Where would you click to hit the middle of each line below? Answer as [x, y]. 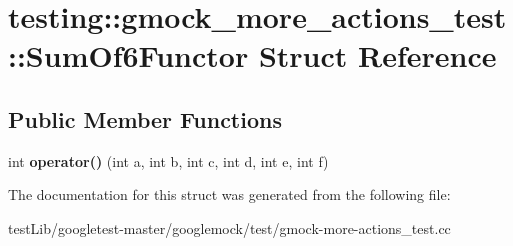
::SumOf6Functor [128, 55]
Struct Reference [377, 55]
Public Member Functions [145, 118]
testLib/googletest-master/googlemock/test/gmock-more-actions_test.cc [229, 227]
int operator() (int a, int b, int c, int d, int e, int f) [168, 160]
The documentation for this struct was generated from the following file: [229, 194]
